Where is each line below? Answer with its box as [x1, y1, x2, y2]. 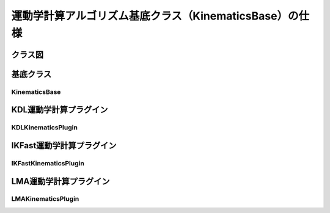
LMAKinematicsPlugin [11, 195, 79, 203]
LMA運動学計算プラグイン [11, 176, 110, 186]
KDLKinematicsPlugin [11, 123, 78, 132]
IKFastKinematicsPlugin [11, 159, 85, 167]
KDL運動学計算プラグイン [11, 104, 108, 115]
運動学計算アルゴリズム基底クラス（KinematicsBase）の [11, 9, 299, 23]
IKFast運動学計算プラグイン [11, 140, 117, 151]
